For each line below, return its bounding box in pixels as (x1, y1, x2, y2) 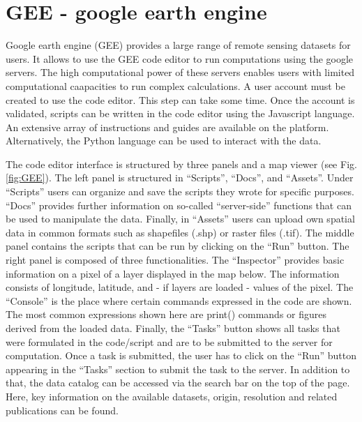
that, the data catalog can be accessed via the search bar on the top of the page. (6, 375, 350, 390)
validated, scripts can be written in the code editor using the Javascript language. (6, 106, 355, 121)
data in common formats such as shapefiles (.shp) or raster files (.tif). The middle (6, 225, 354, 239)
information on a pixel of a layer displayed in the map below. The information (6, 266, 340, 280)
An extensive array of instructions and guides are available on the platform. (6, 119, 329, 134)
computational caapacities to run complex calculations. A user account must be (6, 78, 345, 93)
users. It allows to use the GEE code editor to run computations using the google (6, 51, 354, 66)
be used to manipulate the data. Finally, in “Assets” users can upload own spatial (6, 211, 355, 226)
